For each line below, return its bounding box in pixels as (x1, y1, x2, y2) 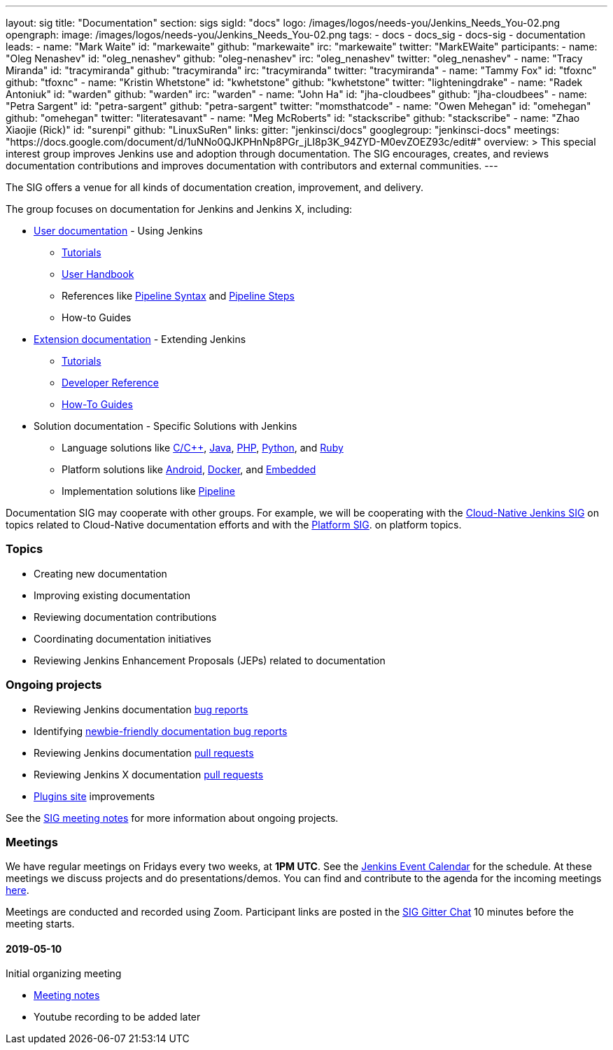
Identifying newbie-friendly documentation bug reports (34, 724, 288, 737)
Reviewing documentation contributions (34, 610, 217, 623)
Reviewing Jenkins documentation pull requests (34, 746, 254, 759)
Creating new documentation (34, 567, 167, 580)
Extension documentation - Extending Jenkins (34, 333, 246, 345)
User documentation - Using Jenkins (34, 225, 203, 237)
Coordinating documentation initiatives (34, 632, 211, 645)
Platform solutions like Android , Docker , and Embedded (62, 463, 316, 475)
